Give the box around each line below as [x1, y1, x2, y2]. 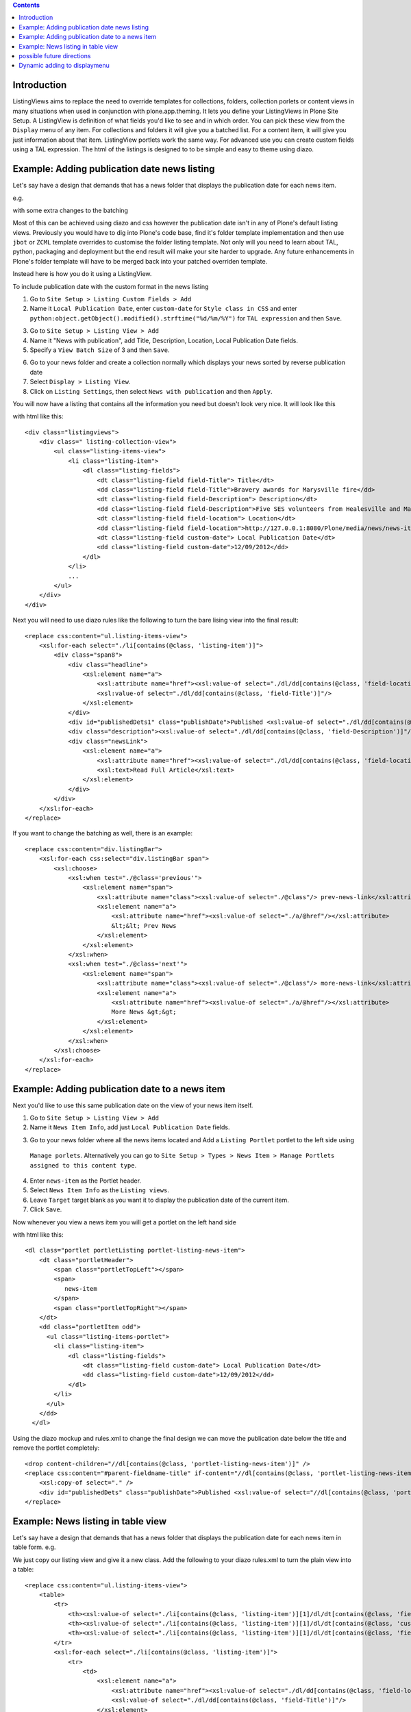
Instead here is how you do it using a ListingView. [12, 270, 152, 278]
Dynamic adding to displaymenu [18, 62, 110, 70]
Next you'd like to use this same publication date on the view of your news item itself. [12, 1101, 253, 1109]
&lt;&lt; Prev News [111, 922, 177, 929]
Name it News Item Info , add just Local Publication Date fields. [29, 1123, 230, 1131]
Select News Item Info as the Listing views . [29, 1186, 169, 1194]
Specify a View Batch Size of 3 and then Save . [29, 346, 171, 354]
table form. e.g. [12, 1543, 56, 1551]
